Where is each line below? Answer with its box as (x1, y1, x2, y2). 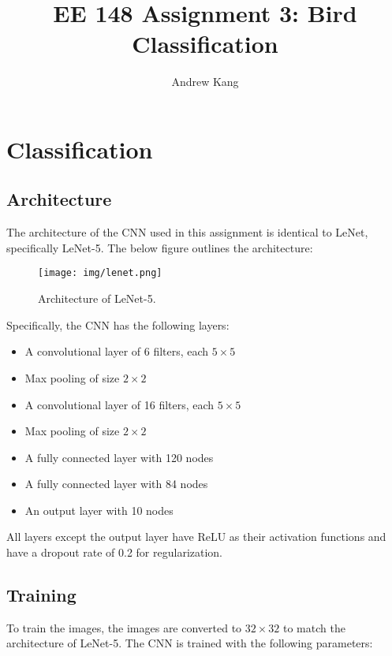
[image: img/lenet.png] (38, 267, 162, 279)
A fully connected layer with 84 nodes (24, 475, 208, 492)
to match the (283, 619, 345, 635)
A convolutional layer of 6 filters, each (24, 343, 209, 360)
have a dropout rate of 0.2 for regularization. (6, 544, 223, 561)
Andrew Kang (171, 73, 239, 90)
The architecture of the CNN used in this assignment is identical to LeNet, (6, 224, 368, 240)
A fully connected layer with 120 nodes (24, 449, 214, 465)
